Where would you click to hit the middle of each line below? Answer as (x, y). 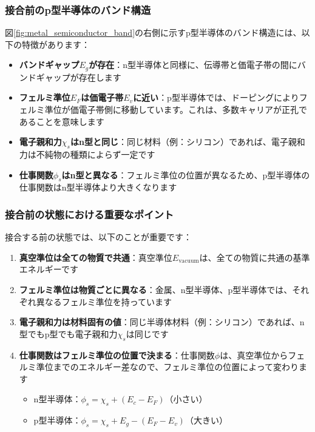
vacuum (189, 261)
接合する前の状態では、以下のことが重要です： (98, 237)
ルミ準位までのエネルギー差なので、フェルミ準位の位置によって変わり (159, 367)
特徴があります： (56, 44)
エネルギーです (49, 269)
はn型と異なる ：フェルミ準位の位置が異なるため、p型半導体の (186, 174)
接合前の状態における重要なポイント (90, 214)
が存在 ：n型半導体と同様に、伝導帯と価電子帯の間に (193, 65)
